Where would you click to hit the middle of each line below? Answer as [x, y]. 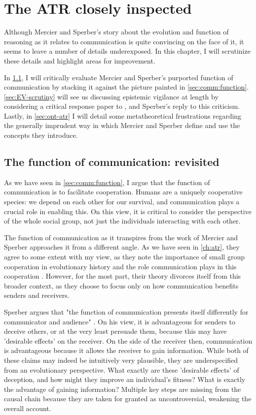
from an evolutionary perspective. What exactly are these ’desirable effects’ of [122, 369]
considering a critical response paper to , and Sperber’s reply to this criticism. [122, 106]
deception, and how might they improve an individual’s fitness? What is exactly [125, 379]
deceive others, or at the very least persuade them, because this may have [115, 331]
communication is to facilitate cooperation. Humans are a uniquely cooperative [123, 192]
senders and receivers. [37, 295]
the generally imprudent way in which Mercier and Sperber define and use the [122, 125]
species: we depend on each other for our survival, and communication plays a [122, 202]
